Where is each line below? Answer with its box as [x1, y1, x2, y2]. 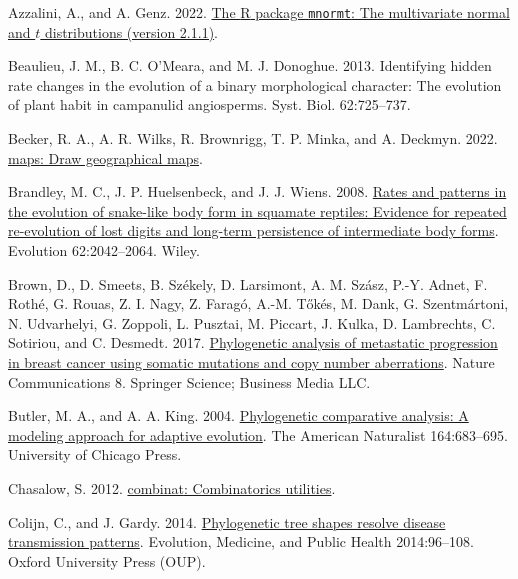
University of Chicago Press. [8, 444, 182, 465]
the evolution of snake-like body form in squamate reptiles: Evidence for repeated [8, 200, 507, 221]
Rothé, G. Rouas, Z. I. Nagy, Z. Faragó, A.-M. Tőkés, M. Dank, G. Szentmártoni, [8, 293, 509, 314]
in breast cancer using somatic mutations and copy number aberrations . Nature [8, 351, 495, 372]
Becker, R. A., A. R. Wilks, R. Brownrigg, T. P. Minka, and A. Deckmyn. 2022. [8, 128, 498, 149]
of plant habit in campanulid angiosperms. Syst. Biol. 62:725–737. [8, 94, 411, 115]
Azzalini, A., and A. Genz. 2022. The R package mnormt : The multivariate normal [8, 2, 510, 22]
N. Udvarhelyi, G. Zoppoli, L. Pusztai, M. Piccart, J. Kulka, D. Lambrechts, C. [8, 312, 496, 333]
